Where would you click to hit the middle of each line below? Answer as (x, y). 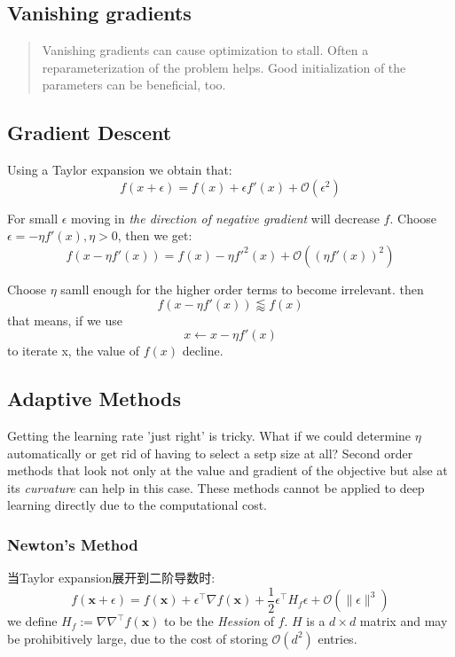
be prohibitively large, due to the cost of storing (137, 638)
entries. (337, 638)
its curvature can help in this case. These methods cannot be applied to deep (216, 487)
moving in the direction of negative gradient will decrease (225, 218)
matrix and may (404, 621)
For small (33, 218)
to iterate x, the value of (73, 351)
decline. (203, 351)
